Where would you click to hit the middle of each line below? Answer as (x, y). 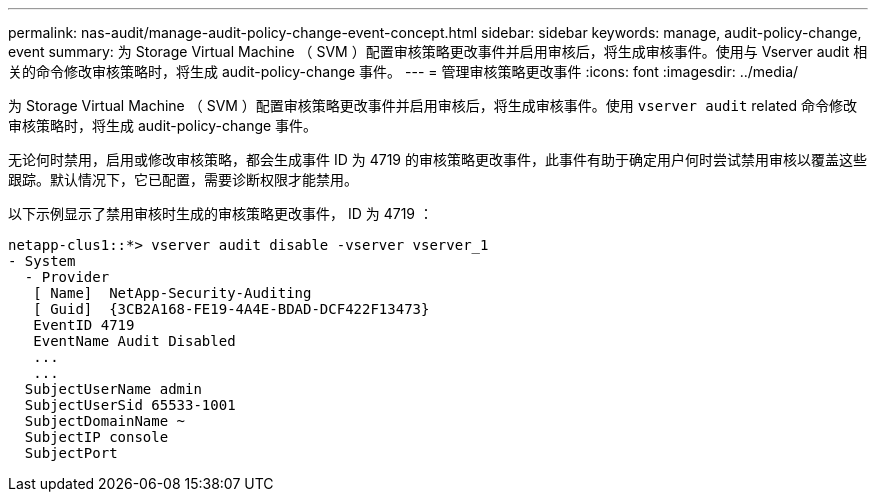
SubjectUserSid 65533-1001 (130, 405)
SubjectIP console (96, 437)
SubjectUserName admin (113, 389)
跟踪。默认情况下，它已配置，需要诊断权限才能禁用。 (183, 179)
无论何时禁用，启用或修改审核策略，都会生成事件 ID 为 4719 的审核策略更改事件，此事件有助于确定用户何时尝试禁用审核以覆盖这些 (437, 159)
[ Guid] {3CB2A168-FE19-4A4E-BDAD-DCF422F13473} (231, 309)
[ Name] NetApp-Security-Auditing (172, 293)
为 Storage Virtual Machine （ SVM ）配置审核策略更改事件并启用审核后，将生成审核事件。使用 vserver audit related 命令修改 (432, 105)
